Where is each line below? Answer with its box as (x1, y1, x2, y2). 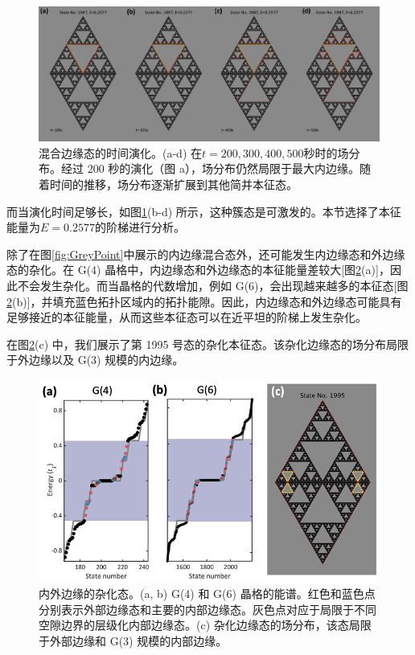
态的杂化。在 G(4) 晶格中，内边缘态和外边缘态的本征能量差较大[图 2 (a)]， (6, 261, 390, 278)
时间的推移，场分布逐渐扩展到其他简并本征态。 (49, 176, 298, 193)
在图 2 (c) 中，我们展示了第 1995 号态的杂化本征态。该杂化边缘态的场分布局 (6, 335, 398, 352)
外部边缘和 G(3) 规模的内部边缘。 (49, 632, 228, 649)
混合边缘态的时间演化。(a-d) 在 (39, 144, 202, 161)
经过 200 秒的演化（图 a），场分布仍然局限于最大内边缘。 (60, 160, 360, 177)
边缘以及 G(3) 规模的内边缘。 (28, 351, 184, 368)
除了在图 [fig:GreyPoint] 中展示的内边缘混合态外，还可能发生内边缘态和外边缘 (6, 245, 405, 262)
